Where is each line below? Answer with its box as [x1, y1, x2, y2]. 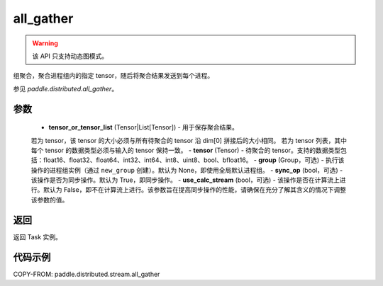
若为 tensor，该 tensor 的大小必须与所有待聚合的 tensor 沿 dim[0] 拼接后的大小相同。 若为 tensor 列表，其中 [30, 136, 348, 144]
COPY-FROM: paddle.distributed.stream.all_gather [13, 270, 160, 278]
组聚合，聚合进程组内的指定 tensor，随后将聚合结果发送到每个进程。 [13, 71, 214, 80]
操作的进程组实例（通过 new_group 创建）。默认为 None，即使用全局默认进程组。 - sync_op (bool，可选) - [30, 166, 343, 174]
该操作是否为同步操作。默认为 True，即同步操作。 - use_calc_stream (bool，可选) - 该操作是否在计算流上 [30, 176, 340, 184]
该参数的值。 [30, 195, 69, 204]
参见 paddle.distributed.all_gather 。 [13, 84, 118, 93]
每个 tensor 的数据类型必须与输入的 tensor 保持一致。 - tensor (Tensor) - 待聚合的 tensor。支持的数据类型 [30, 146, 340, 154]
